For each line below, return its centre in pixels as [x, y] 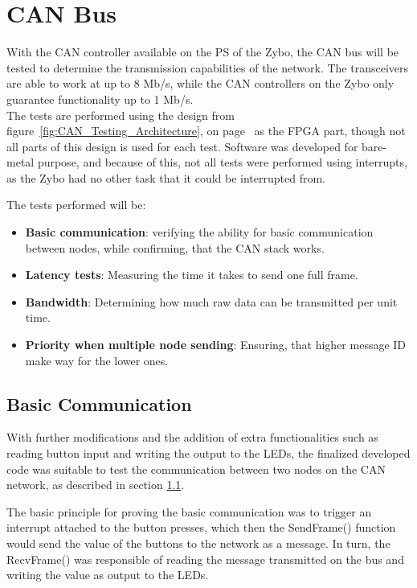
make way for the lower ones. [97, 360]
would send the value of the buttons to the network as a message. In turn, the [198, 543]
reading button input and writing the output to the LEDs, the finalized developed [208, 453]
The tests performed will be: [76, 205]
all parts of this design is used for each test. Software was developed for [182, 146]
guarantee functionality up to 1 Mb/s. [100, 99]
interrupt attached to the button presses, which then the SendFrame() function [201, 527]
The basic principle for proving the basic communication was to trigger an [189, 511]
